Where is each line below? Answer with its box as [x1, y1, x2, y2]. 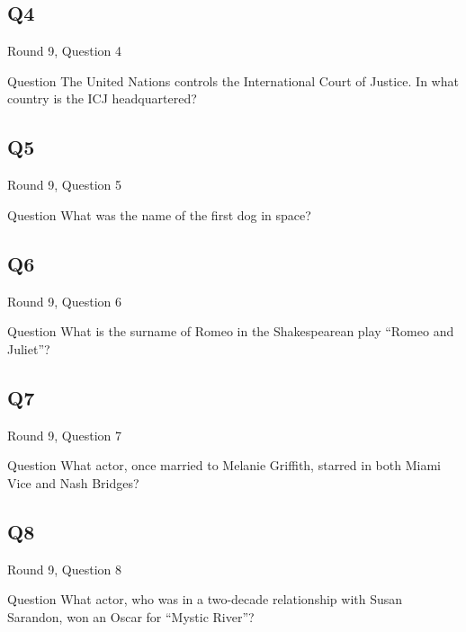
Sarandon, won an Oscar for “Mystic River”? [7, 607, 255, 626]
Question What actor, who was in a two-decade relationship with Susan [7, 590, 403, 609]
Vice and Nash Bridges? [7, 473, 139, 492]
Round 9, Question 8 [7, 559, 122, 578]
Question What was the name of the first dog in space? [7, 205, 311, 224]
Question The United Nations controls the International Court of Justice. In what [7, 71, 459, 90]
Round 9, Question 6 [7, 291, 122, 310]
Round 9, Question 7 [7, 425, 122, 444]
